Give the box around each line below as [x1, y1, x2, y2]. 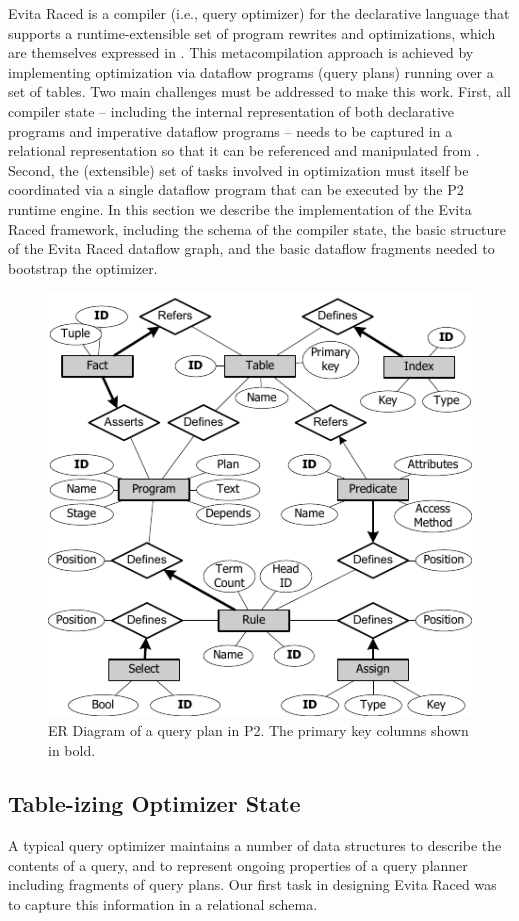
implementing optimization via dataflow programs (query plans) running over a [8, 61, 494, 82]
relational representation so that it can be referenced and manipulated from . [8, 140, 480, 161]
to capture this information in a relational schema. [8, 894, 318, 915]
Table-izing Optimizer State [8, 788, 301, 819]
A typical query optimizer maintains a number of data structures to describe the [8, 835, 502, 856]
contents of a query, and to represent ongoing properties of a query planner [8, 854, 468, 875]
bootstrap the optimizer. [8, 257, 158, 278]
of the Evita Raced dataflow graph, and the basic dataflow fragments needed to [8, 238, 495, 259]
